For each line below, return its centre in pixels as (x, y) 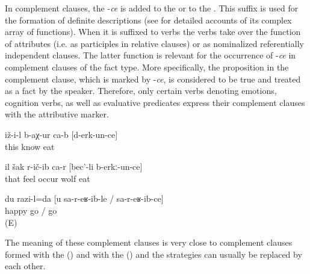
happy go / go (31, 210)
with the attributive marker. (57, 114)
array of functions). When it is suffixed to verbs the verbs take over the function (153, 32)
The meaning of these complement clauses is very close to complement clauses (149, 242)
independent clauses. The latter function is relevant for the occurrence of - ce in (150, 55)
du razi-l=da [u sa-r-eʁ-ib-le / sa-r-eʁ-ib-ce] (84, 198)
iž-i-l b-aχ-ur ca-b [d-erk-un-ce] (61, 134)
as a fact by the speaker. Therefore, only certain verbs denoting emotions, (141, 91)
